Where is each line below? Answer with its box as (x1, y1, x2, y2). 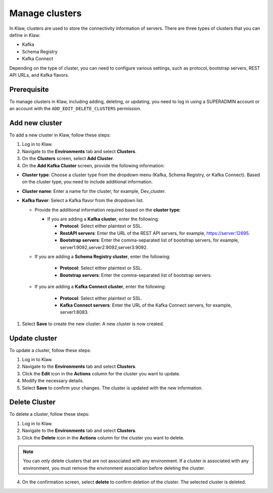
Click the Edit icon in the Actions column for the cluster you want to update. (22, 370, 180, 376)
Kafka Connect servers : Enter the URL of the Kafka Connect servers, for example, (60, 302, 232, 308)
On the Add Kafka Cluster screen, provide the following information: (22, 162, 165, 169)
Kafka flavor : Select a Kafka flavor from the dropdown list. (22, 198, 144, 204)
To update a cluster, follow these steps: (9, 347, 91, 353)
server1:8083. (60, 309, 89, 315)
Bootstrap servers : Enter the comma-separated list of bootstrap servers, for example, (60, 237, 240, 243)
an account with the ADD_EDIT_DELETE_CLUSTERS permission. (9, 106, 142, 112)
